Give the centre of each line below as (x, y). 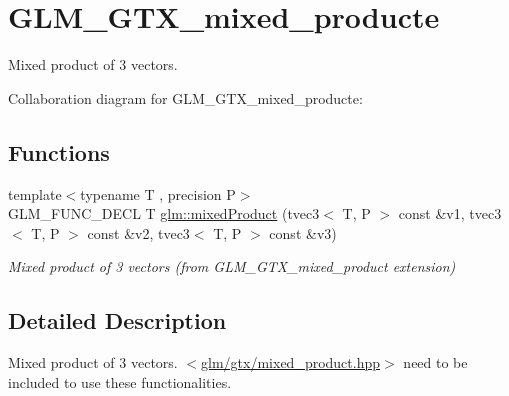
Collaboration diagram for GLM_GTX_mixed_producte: (185, 97)
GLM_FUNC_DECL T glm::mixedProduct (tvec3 (164, 213)
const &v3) (303, 232)
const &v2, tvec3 (138, 232)
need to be (435, 362)
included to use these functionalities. (120, 381)
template (35, 193)
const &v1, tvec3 (450, 213)
